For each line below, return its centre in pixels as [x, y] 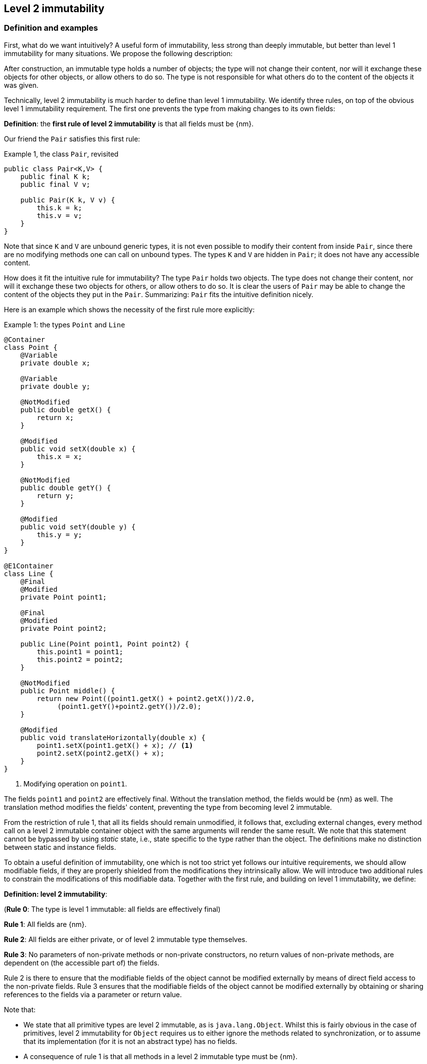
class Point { [31, 347]
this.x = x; [60, 456]
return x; [55, 417]
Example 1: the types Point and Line [65, 324]
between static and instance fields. [60, 847]
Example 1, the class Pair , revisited [61, 154]
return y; [55, 495]
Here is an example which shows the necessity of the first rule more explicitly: [129, 309]
